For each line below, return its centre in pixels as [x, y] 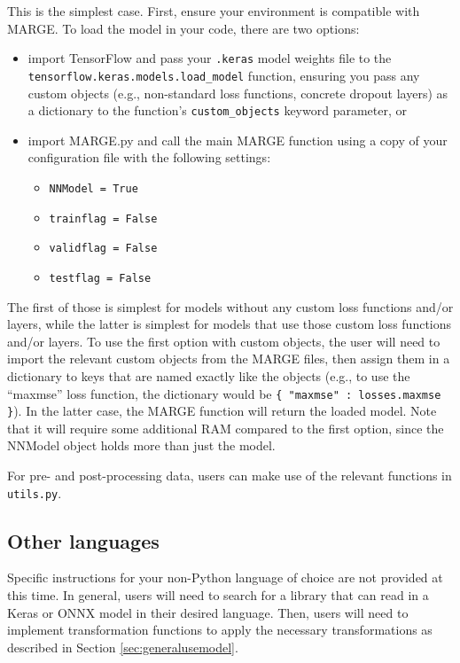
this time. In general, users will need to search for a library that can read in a [218, 595]
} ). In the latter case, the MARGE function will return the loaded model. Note [222, 411]
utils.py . [35, 492]
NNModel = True [94, 188]
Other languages [83, 540]
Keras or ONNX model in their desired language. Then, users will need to [208, 612]
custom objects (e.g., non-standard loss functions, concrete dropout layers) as [238, 93]
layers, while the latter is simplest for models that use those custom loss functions [230, 324]
